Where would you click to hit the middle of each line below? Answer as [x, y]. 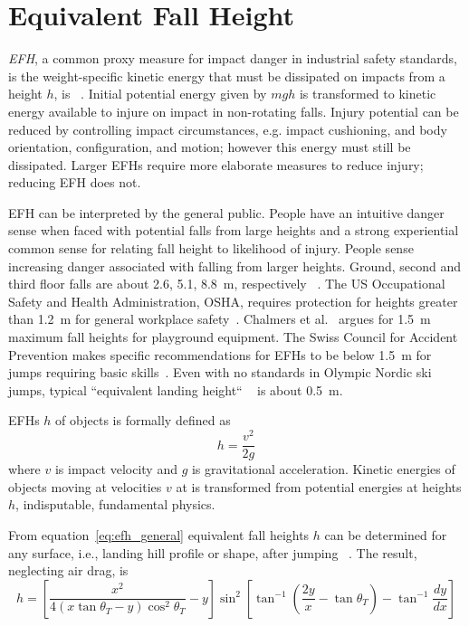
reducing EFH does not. [75, 182]
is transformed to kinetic [368, 94]
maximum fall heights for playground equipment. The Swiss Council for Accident [233, 337]
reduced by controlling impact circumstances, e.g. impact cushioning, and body [228, 129]
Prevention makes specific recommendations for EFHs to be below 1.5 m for [220, 354]
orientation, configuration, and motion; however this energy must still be [210, 147]
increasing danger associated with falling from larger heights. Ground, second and [235, 266]
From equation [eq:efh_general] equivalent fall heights [159, 534]
